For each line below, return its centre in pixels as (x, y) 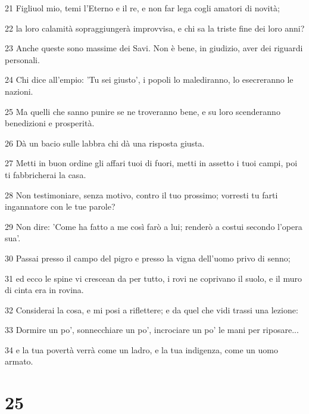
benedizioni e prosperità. (50, 123)
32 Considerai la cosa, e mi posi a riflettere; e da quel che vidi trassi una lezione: (152, 309)
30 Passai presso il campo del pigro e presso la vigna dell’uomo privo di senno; (148, 258)
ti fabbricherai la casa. (46, 174)
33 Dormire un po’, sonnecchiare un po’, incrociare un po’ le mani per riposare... (152, 330)
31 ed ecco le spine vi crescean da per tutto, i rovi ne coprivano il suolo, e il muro (153, 278)
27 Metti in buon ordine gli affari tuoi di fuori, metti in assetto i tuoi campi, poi (151, 163)
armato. (19, 361)
